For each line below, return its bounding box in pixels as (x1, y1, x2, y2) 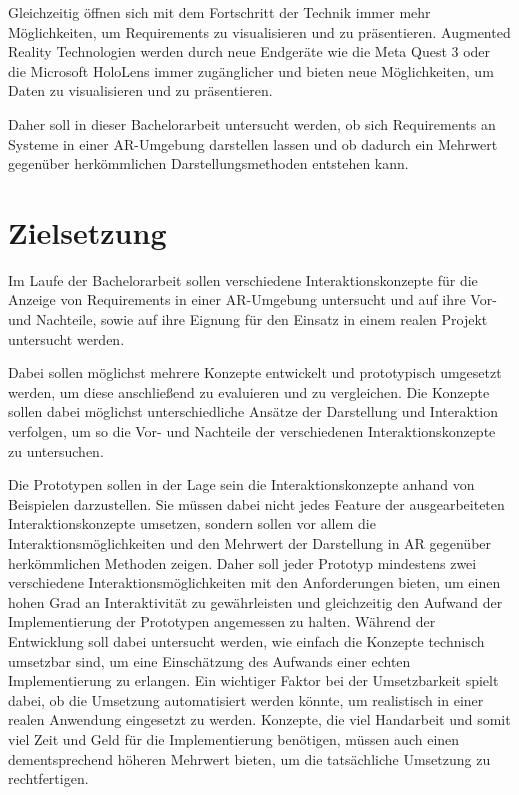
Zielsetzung (8, 211, 167, 252)
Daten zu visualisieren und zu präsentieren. (8, 80, 273, 101)
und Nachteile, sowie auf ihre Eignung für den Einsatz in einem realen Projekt (8, 309, 488, 330)
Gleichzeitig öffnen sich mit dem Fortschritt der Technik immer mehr (8, 2, 431, 22)
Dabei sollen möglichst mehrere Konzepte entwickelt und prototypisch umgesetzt (8, 362, 502, 383)
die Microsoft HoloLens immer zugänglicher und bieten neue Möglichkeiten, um (8, 60, 494, 81)
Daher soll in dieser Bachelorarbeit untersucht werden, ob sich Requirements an (8, 113, 496, 134)
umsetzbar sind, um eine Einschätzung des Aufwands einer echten (8, 650, 411, 671)
